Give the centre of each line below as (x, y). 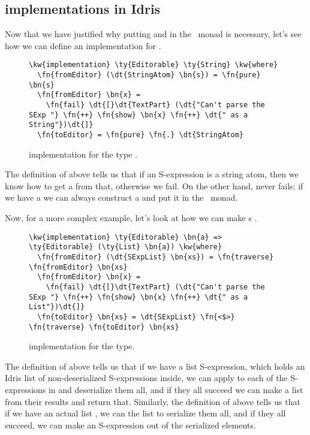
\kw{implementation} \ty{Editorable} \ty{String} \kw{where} (154, 65)
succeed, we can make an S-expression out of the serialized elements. (130, 425)
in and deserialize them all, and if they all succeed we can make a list (176, 389)
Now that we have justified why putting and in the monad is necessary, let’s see (153, 34)
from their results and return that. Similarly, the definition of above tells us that (153, 401)
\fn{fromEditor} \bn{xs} (78, 267)
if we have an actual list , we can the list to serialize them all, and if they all (145, 413)
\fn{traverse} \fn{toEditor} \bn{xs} (104, 327)
